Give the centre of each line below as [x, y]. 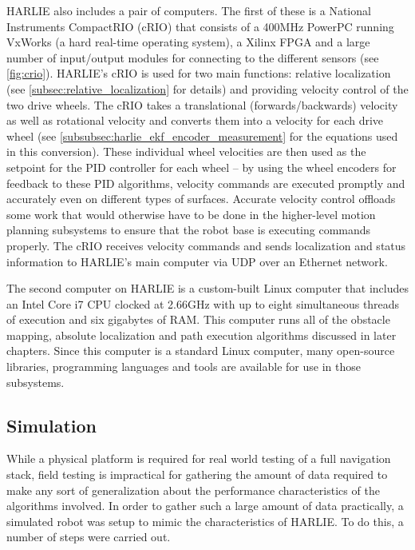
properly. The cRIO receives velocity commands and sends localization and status [206, 245]
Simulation [52, 425]
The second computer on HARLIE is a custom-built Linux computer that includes [207, 288]
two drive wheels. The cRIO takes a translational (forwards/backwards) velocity [202, 104]
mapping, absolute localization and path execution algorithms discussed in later [202, 335]
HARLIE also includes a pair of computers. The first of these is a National [189, 10]
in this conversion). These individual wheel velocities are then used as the [186, 151]
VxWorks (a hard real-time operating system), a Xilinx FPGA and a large [188, 42]
